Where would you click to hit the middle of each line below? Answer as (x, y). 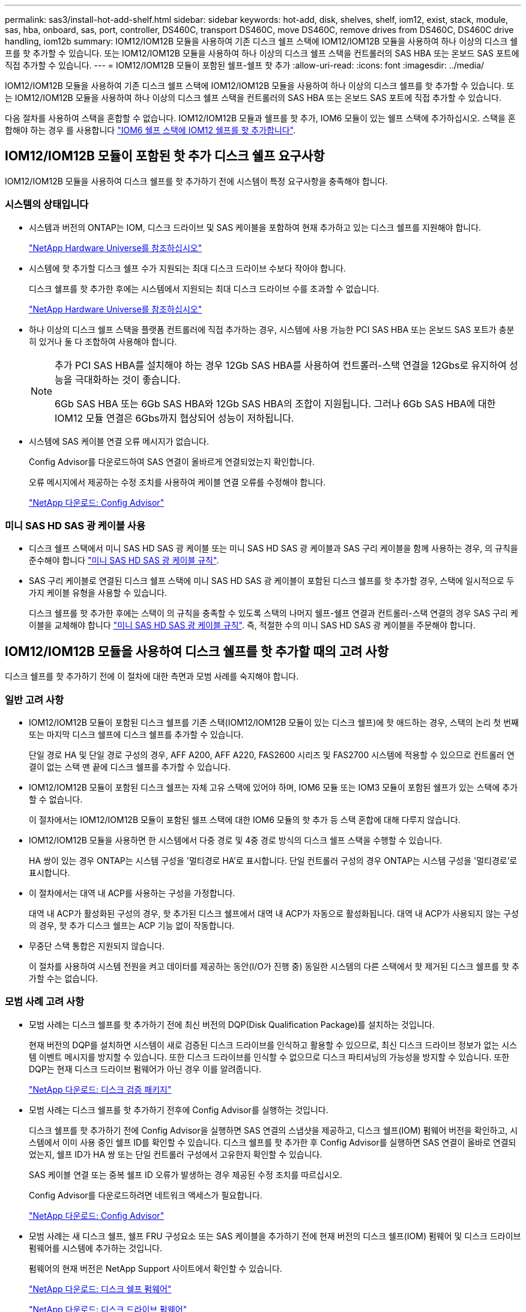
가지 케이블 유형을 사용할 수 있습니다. (98, 593)
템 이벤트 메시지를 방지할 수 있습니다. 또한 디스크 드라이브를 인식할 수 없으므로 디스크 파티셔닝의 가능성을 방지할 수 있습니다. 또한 (269, 1057)
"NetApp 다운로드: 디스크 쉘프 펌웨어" (100, 1289)
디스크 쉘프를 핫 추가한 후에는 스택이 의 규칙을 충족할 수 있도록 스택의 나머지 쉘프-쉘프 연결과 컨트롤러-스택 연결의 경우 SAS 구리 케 (274, 613)
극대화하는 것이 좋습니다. (128, 379)
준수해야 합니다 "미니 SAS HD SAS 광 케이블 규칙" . (124, 560)
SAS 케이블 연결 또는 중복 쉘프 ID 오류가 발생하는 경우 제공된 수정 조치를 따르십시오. (186, 1174)
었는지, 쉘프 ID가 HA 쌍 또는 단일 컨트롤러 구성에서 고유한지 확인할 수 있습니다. (176, 1154)
